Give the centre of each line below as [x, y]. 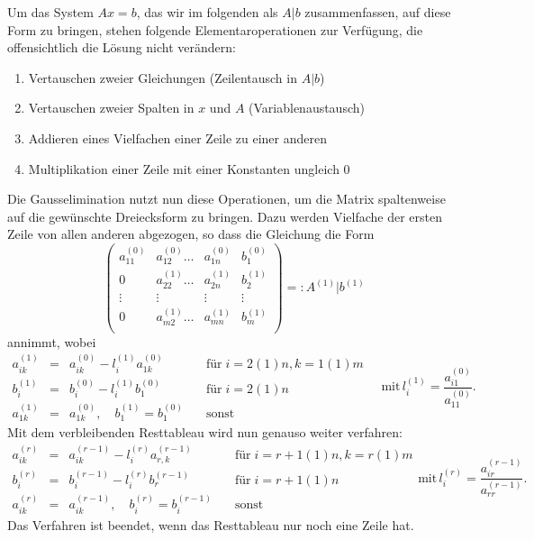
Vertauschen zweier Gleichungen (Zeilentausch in [163, 77]
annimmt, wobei [52, 341]
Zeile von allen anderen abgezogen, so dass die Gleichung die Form [191, 234]
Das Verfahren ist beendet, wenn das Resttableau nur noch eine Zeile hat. [211, 524]
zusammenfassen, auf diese [378, 12]
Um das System [50, 12]
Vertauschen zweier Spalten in [111, 108]
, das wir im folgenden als [207, 12]
